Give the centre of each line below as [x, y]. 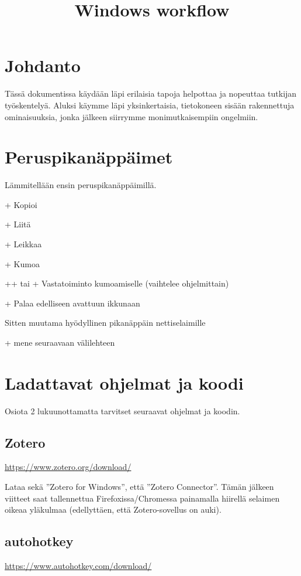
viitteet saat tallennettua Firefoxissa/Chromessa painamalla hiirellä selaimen [142, 498]
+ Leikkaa [23, 244]
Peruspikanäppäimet [89, 157]
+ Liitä [18, 224]
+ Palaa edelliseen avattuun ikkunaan [72, 303]
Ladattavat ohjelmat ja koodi [124, 382]
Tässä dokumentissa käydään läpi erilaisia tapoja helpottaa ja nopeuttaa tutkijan [151, 93]
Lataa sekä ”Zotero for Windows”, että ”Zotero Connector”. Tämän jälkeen [139, 487]
